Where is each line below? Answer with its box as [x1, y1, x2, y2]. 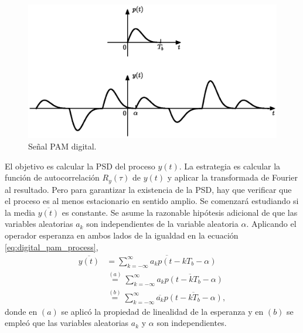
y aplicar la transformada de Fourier [167, 171, 298, 184]
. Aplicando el [246, 218, 297, 230]
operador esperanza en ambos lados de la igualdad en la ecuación [5, 229, 239, 241]
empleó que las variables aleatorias [5, 317, 129, 329]
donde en [5, 305, 38, 317]
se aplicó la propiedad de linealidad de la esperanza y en [61, 305, 264, 317]
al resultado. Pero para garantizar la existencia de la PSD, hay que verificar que [5, 183, 292, 195]
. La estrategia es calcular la [179, 159, 281, 172]
